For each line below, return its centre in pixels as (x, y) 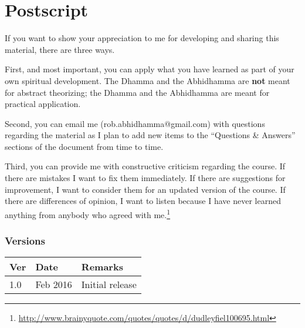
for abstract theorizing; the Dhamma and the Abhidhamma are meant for (137, 92)
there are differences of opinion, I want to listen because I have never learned (143, 201)
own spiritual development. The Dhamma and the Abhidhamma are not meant (148, 80)
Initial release (109, 285)
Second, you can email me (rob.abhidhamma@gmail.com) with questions (135, 123)
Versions (25, 241)
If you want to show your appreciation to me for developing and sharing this (142, 38)
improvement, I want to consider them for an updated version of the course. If (145, 189)
